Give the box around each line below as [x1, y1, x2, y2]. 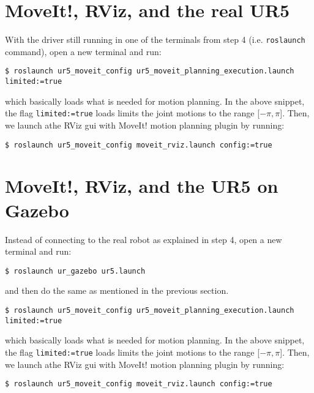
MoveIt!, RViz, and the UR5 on [5, 173, 278, 198]
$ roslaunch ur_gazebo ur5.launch [5, 266, 146, 275]
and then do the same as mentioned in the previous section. [5, 284, 229, 297]
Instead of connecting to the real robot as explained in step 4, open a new [5, 233, 282, 245]
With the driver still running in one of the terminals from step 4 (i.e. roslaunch [5, 33, 305, 46]
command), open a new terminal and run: [5, 45, 162, 58]
